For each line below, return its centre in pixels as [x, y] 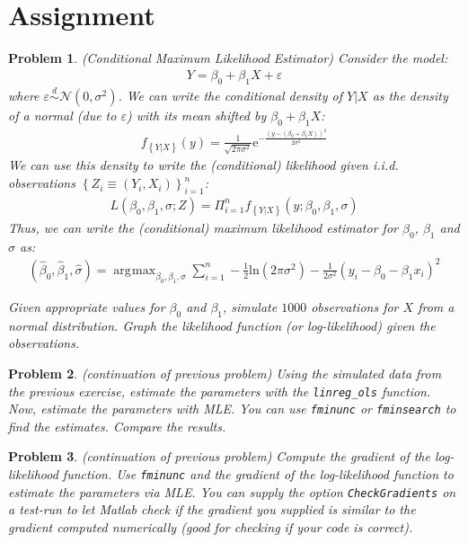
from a [436, 306]
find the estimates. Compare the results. [117, 426]
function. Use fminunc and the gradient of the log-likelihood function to [258, 474]
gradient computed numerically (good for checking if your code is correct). [211, 526]
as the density [410, 95]
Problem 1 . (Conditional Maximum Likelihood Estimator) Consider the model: [228, 58]
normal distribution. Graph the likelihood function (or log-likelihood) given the [222, 325]
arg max [135, 270]
